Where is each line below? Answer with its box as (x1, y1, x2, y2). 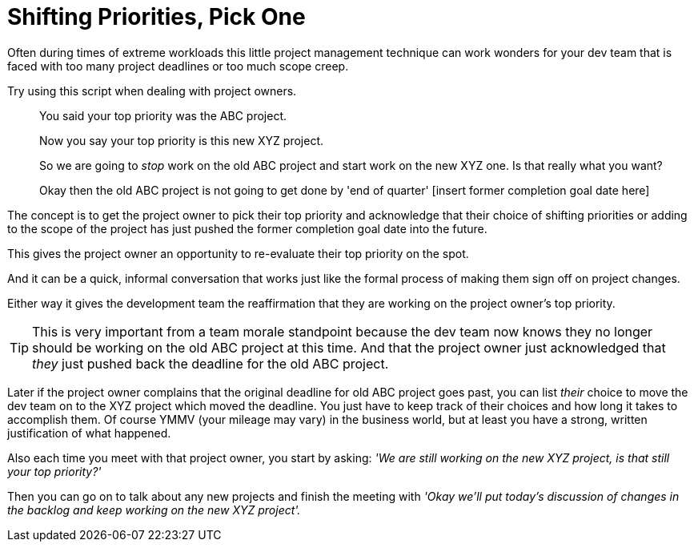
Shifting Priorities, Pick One (7, 3, 306, 30)
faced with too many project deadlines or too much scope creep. (7, 58, 349, 73)
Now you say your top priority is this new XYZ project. (39, 133, 324, 147)
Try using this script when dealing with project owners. (7, 83, 297, 98)
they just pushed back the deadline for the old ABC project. (32, 355, 389, 372)
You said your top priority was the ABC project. (39, 108, 287, 123)
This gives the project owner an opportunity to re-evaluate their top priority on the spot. (7, 246, 469, 260)
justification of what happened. (7, 425, 171, 440)
